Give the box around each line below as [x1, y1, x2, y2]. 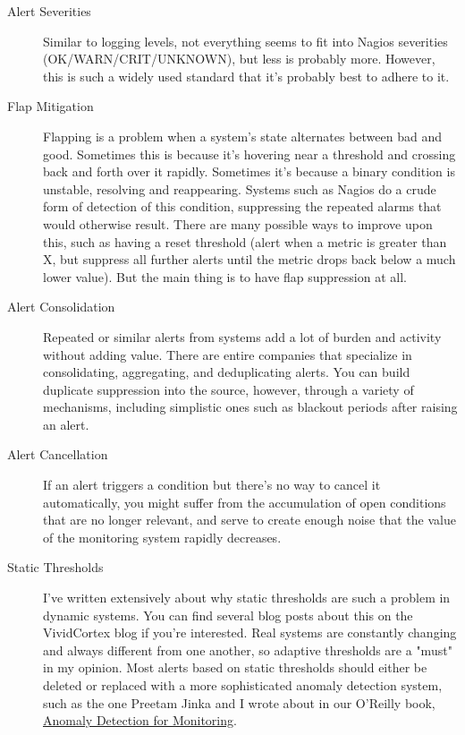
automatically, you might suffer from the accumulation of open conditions [43, 492, 446, 511]
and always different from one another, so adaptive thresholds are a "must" [43, 640, 452, 659]
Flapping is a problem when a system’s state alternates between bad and [43, 126, 442, 145]
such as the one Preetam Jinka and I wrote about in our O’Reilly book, [43, 693, 435, 712]
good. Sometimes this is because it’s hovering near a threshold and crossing [43, 144, 456, 163]
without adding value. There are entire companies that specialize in [43, 345, 412, 363]
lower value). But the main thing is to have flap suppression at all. [43, 267, 407, 286]
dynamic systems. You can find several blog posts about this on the [43, 605, 413, 624]
